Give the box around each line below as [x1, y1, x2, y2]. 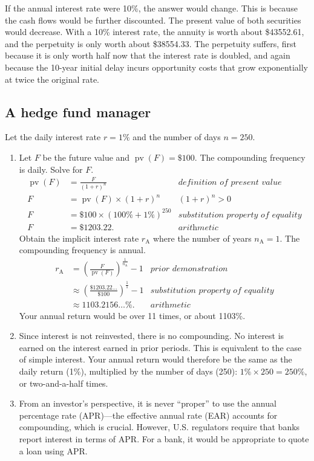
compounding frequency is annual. [19, 243, 146, 256]
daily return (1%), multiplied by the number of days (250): [19, 365, 238, 378]
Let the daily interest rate [5, 131, 101, 143]
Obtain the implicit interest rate [19, 231, 139, 244]
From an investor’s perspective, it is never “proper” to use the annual [19, 397, 276, 410]
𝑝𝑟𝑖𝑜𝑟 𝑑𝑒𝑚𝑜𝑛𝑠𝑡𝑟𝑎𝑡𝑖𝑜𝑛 [150, 265, 228, 274]
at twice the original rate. [5, 73, 100, 85]
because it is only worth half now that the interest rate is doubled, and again [5, 49, 290, 62]
